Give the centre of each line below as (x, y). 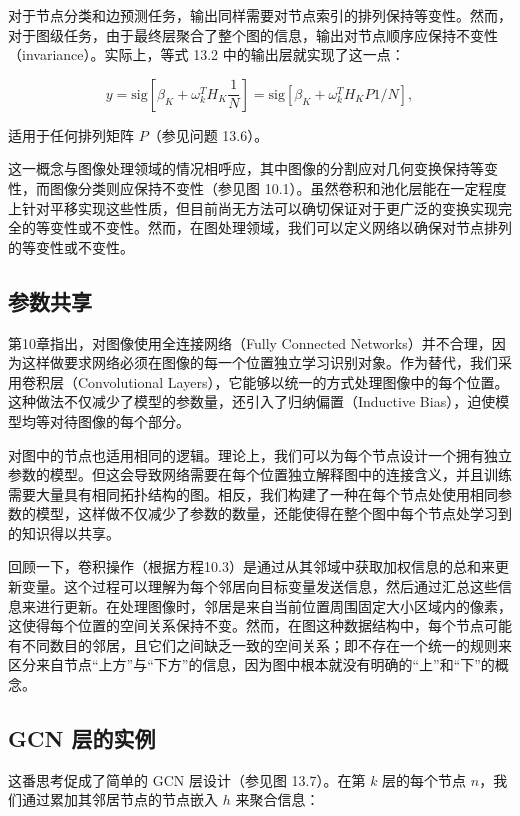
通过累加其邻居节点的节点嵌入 (119, 799)
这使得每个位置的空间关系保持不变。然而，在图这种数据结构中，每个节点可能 (260, 625)
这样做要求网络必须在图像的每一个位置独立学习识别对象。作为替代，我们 (259, 362)
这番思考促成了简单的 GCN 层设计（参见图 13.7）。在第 (187, 779)
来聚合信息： (277, 799)
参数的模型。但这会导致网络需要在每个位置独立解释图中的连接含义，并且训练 (260, 474)
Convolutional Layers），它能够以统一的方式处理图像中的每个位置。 (293, 381)
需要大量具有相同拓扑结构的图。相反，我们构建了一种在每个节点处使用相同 (253, 493)
